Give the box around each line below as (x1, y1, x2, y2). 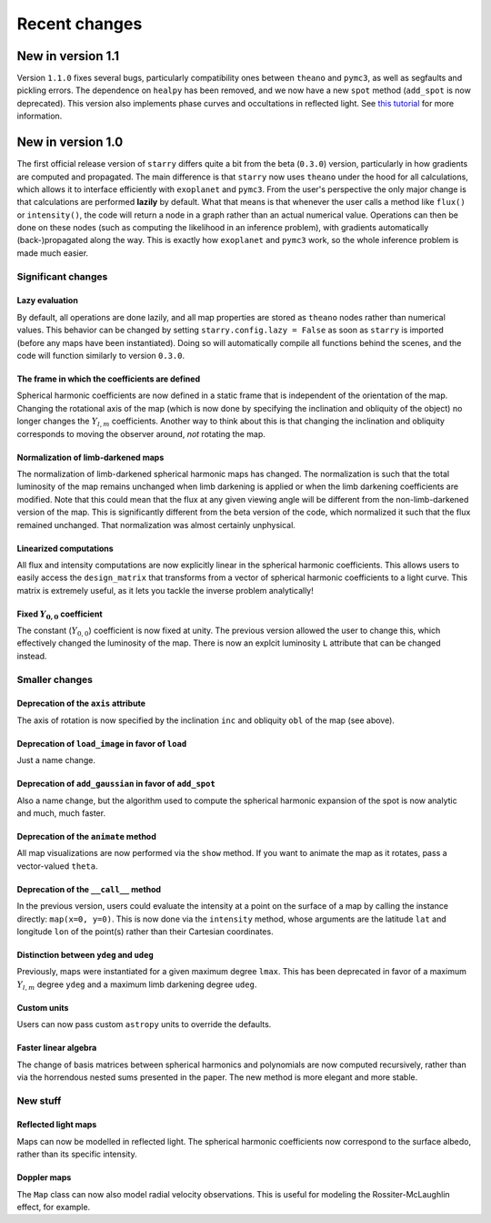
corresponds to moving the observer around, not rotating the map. (16, 428, 266, 439)
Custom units (16, 1002, 69, 1013)
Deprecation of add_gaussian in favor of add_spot (16, 779, 215, 790)
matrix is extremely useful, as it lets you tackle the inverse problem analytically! (16, 585, 314, 596)
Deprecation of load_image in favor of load (16, 738, 187, 749)
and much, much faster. (16, 807, 106, 819)
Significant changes (16, 270, 108, 282)
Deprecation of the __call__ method (16, 883, 162, 894)
